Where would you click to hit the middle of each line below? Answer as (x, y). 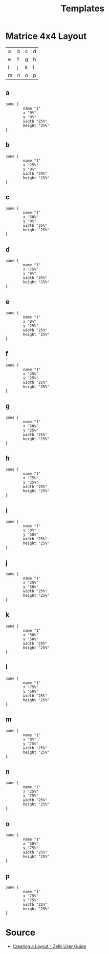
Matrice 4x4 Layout (46, 36)
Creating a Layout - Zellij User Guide (49, 946)
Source (21, 933)
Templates (83, 9)
